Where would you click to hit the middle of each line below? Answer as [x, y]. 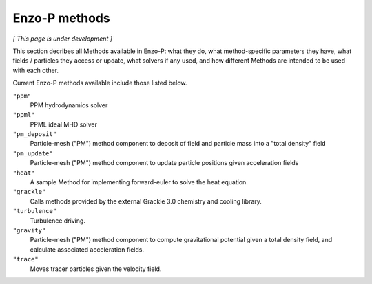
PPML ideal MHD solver [64, 124]
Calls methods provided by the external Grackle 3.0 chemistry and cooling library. [146, 201]
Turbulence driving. [58, 221]
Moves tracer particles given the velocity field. [96, 269]
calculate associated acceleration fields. [87, 249]
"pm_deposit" [35, 134]
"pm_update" [33, 153]
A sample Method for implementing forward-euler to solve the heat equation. [139, 182]
